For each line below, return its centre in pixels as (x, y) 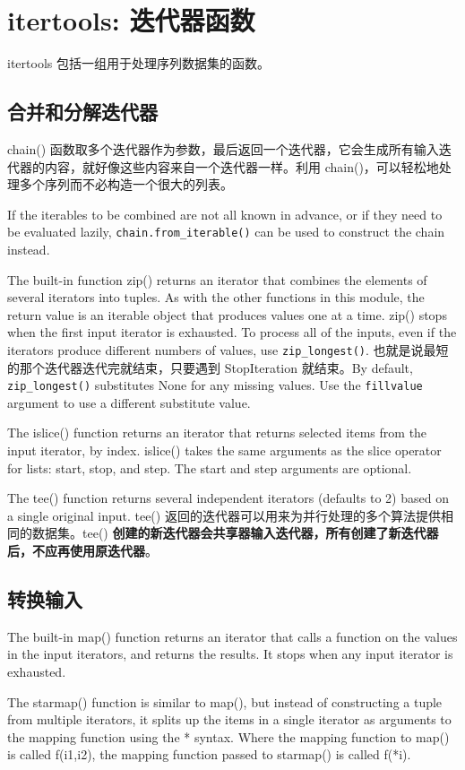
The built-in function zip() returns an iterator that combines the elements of (217, 279)
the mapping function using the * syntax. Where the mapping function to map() (228, 736)
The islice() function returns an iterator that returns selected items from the (217, 433)
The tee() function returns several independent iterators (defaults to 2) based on (228, 498)
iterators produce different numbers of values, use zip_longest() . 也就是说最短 (228, 349)
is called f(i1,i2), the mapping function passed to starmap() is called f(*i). (209, 754)
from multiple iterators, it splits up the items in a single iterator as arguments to (229, 719)
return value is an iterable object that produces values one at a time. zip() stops (227, 314)
